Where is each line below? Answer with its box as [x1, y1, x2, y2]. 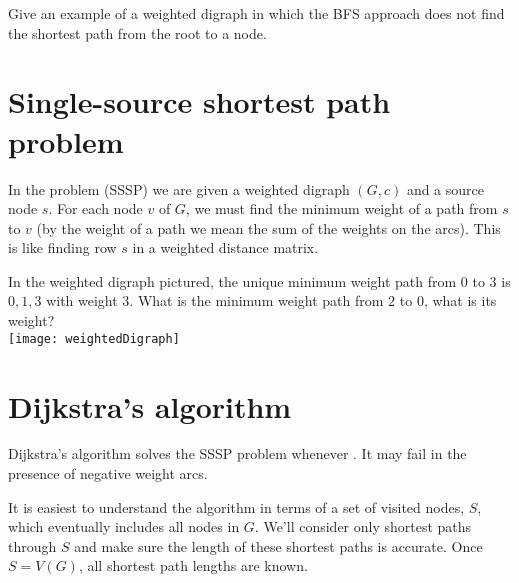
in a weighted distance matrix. [132, 237, 319, 258]
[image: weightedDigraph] [8, 331, 180, 346]
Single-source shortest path [8, 81, 391, 122]
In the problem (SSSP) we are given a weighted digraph [8, 178, 350, 199]
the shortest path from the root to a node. [8, 22, 267, 43]
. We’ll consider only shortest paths [254, 516, 472, 537]
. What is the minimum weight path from [129, 290, 384, 311]
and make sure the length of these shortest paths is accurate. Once [74, 535, 483, 556]
